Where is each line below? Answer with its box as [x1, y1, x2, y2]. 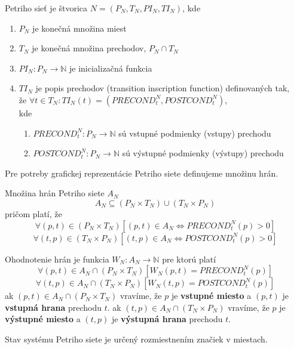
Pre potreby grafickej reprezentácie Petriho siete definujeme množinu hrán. [5, 166, 278, 179]
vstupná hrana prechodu [5, 301, 102, 313]
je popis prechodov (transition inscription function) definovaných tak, [35, 82, 290, 94]
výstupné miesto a [5, 313, 81, 325]
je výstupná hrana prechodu [111, 313, 223, 325]
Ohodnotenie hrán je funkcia [5, 252, 109, 265]
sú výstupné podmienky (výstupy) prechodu [122, 147, 284, 159]
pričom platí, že [5, 207, 62, 220]
